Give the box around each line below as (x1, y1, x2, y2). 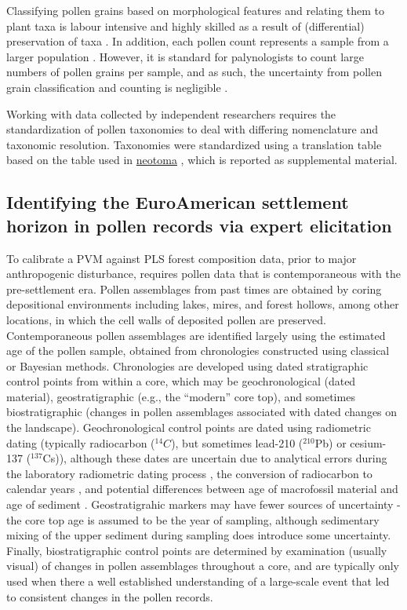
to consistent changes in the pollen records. (6, 588, 213, 605)
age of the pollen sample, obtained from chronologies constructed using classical (6, 342, 390, 359)
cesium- (350, 434, 387, 451)
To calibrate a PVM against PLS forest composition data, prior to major (6, 250, 357, 266)
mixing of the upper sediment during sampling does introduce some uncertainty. (6, 527, 391, 543)
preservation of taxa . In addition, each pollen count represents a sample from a (6, 33, 389, 49)
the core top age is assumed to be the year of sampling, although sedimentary (6, 511, 380, 528)
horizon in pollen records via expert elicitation (6, 213, 392, 237)
